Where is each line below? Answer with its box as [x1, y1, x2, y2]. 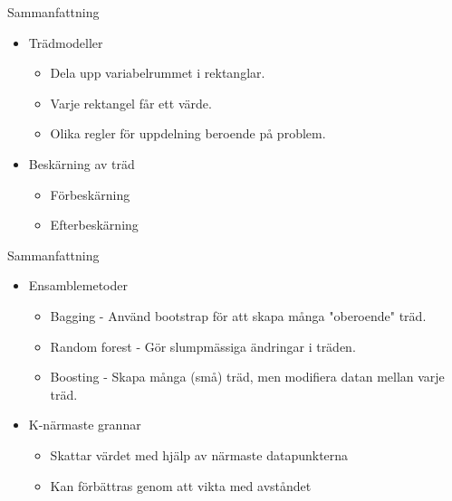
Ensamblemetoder [28, 276, 128, 295]
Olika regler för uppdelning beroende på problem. [50, 124, 326, 143]
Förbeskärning [50, 184, 130, 203]
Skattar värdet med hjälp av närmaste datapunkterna [50, 445, 349, 464]
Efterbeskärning [50, 215, 139, 234]
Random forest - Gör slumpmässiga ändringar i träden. [50, 336, 356, 355]
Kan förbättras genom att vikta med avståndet [50, 476, 312, 495]
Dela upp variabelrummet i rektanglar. [50, 63, 265, 82]
